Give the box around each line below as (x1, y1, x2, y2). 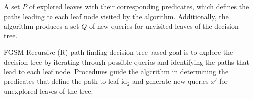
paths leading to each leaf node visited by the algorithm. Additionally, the (4, 11, 229, 21)
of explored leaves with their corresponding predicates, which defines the (29, 1, 249, 11)
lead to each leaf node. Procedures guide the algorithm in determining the (4, 66, 229, 76)
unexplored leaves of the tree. (4, 85, 93, 96)
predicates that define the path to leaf (4, 76, 119, 86)
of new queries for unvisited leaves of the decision (89, 21, 239, 31)
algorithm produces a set (4, 21, 79, 31)
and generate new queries (132, 76, 209, 86)
